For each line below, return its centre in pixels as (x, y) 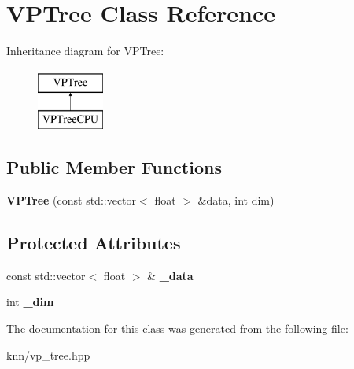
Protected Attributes (94, 243)
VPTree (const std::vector (72, 200)
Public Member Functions (114, 167)
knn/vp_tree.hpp (48, 354)
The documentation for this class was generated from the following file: (177, 328)
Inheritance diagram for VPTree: (85, 51)
